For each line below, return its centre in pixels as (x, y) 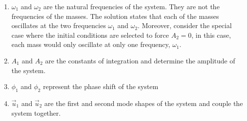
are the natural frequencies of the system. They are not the (132, 6)
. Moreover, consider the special (185, 25)
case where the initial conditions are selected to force (90, 35)
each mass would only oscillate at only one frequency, (91, 44)
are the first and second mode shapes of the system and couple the (144, 103)
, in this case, (211, 35)
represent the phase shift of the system (101, 86)
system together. (36, 113)
